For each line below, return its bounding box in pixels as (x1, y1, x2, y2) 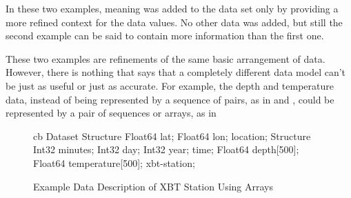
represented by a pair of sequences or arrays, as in (6, 106, 217, 120)
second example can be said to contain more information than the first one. (6, 28, 324, 43)
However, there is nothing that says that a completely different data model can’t (6, 65, 346, 79)
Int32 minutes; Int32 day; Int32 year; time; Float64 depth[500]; (33, 142, 299, 157)
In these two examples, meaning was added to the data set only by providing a (6, 1, 339, 15)
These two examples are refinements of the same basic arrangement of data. (6, 51, 325, 66)
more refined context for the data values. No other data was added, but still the (6, 14, 343, 29)
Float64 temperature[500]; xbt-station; (33, 155, 195, 170)
